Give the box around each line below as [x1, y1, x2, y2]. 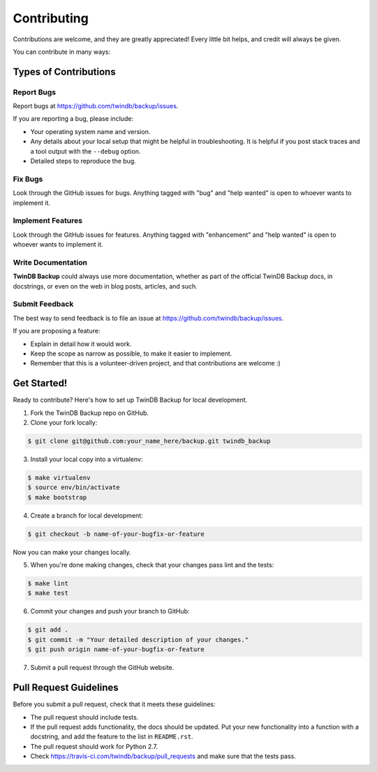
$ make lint [27, 580, 69, 588]
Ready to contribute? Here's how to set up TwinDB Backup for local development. [13, 395, 248, 405]
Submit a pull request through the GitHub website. [30, 664, 175, 672]
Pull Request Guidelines [13, 682, 119, 694]
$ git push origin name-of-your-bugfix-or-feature [27, 646, 205, 653]
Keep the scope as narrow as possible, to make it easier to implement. [30, 349, 232, 358]
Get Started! [13, 377, 68, 389]
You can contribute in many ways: [13, 48, 111, 56]
